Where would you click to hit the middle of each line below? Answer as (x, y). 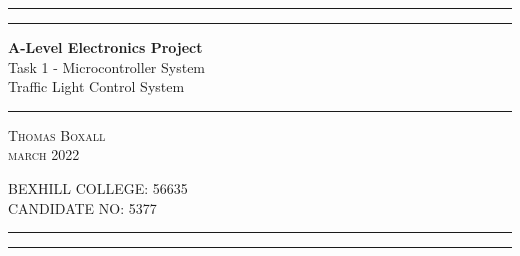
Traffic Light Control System (96, 86)
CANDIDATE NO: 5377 (82, 207)
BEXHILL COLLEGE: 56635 (98, 187)
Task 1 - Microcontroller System (107, 66)
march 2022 (44, 154)
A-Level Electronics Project (105, 47)
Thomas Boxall (57, 134)
